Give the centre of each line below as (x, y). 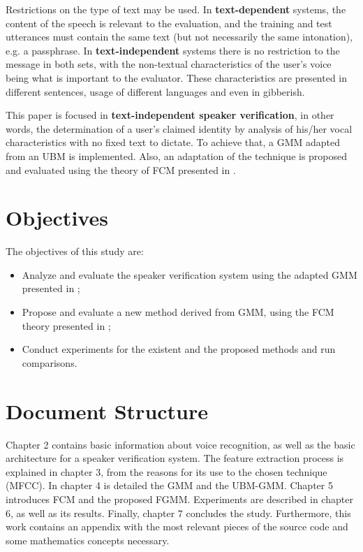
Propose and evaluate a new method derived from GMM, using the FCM (178, 312)
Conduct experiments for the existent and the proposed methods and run (179, 349)
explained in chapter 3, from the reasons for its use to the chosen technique (166, 471)
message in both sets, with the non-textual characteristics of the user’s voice (169, 64)
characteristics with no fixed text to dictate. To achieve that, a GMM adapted (173, 142)
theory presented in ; (66, 325)
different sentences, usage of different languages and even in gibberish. (155, 91)
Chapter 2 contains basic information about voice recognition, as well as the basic (180, 444)
